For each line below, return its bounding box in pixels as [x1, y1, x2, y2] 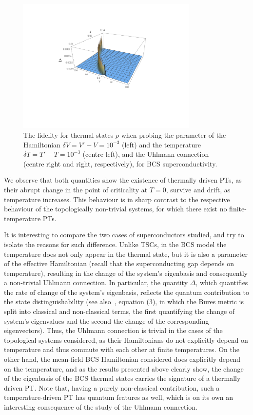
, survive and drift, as [166, 184, 231, 194]
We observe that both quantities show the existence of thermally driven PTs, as [4, 175, 242, 185]
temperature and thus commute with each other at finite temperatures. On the [4, 344, 239, 354]
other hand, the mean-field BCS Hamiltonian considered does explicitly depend [4, 354, 241, 364]
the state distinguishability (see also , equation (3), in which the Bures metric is [4, 296, 244, 307]
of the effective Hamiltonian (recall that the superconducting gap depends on [4, 258, 234, 269]
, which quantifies [195, 277, 248, 288]
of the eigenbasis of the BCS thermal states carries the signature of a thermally [4, 373, 241, 383]
